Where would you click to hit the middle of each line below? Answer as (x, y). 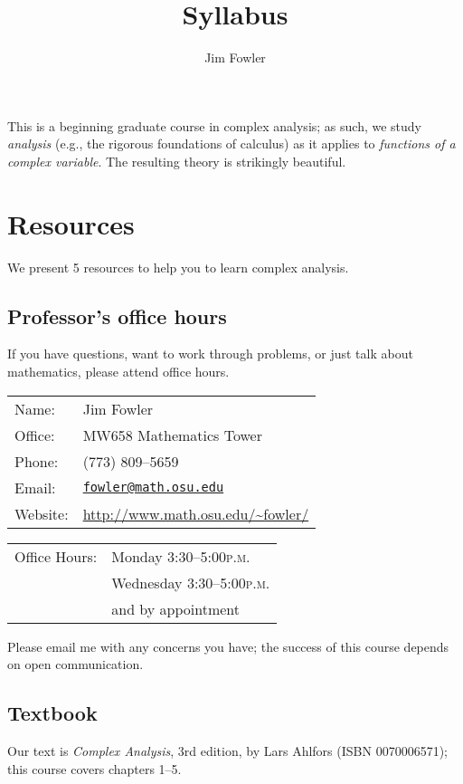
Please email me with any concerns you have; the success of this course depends (228, 646)
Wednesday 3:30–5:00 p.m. (191, 582)
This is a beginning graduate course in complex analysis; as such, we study (215, 125)
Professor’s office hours (117, 316)
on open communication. (76, 664)
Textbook (52, 713)
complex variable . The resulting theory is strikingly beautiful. (177, 161)
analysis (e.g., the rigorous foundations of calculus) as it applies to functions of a (231, 143)
